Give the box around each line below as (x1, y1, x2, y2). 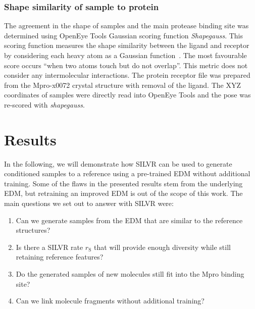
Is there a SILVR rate (16, 241, 83, 252)
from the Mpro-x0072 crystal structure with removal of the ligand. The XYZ (4, 79, 241, 90)
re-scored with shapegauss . (4, 99, 85, 110)
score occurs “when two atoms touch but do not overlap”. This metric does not (4, 60, 248, 70)
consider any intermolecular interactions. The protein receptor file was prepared (4, 70, 250, 80)
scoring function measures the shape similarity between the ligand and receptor (4, 40, 249, 50)
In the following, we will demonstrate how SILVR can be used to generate (4, 158, 232, 169)
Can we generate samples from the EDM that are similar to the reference (16, 215, 243, 225)
